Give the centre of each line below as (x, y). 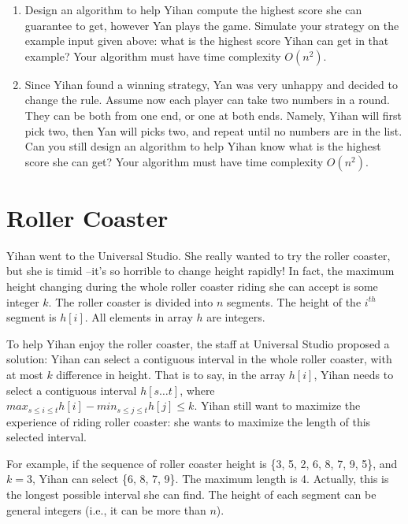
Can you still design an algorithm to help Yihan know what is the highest (203, 146)
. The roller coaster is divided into (131, 301)
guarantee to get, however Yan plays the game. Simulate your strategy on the (212, 25)
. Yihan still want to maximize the (277, 405)
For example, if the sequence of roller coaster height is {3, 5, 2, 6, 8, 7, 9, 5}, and (202, 463)
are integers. (236, 317)
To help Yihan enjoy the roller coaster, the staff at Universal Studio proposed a (198, 343)
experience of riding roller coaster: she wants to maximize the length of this (189, 421)
